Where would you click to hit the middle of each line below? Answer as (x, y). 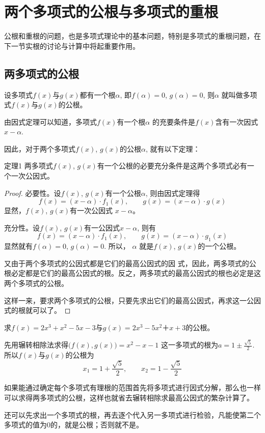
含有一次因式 (237, 121)
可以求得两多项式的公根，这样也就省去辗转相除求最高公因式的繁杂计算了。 (129, 397)
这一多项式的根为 (189, 345)
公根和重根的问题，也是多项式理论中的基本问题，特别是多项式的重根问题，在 (132, 36)
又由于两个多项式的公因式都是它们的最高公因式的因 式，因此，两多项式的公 (130, 263)
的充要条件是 (174, 121)
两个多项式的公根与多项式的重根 (111, 11)
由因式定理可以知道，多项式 (50, 121)
